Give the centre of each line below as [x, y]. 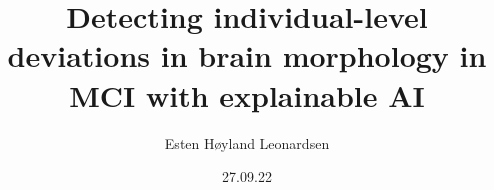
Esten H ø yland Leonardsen [247, 142]
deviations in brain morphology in [247, 55]
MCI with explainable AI [247, 94]
